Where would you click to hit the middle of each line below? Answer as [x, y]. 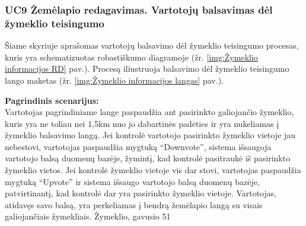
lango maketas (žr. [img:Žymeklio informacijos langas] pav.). [114, 80]
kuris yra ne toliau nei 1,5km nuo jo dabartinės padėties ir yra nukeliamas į [142, 123]
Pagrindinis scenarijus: [52, 100]
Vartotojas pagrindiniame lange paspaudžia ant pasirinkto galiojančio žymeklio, [149, 112]
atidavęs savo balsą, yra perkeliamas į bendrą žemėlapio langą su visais [134, 204]
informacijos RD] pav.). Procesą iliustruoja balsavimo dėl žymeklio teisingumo [147, 69]
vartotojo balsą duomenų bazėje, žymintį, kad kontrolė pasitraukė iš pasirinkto [148, 158]
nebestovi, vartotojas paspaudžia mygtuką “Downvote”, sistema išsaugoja [138, 146]
